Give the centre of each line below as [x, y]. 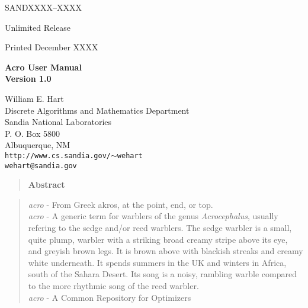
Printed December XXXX [52, 47]
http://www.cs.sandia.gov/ [58, 155]
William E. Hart [34, 98]
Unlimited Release [38, 27]
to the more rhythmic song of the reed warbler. [113, 285]
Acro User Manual [43, 67]
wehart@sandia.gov [41, 166]
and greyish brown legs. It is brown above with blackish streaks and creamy [166, 251]
